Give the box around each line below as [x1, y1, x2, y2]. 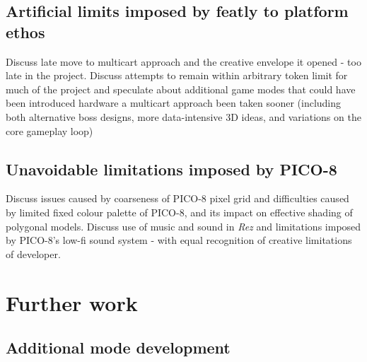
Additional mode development [6, 337, 231, 358]
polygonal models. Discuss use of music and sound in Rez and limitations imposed [6, 218, 361, 233]
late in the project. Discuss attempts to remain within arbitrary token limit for [6, 68, 348, 83]
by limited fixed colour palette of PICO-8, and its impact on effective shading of [6, 204, 353, 219]
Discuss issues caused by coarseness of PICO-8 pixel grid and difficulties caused [6, 191, 349, 206]
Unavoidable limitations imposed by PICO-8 [6, 158, 337, 180]
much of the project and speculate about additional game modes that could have [6, 81, 356, 96]
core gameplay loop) [6, 123, 93, 138]
